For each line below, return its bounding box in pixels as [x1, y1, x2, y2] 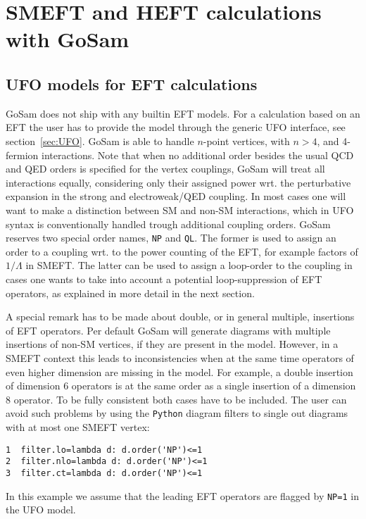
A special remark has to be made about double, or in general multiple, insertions [6, 309, 355, 324]
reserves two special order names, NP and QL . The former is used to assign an [6, 230, 336, 245]
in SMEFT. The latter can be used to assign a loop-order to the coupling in [25, 258, 353, 273]
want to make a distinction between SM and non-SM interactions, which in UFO [6, 202, 354, 217]
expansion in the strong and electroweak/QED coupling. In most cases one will [6, 189, 346, 204]
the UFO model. [6, 502, 76, 517]
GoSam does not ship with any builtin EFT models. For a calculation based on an [6, 106, 360, 120]
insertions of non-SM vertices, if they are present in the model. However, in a [6, 337, 339, 351]
